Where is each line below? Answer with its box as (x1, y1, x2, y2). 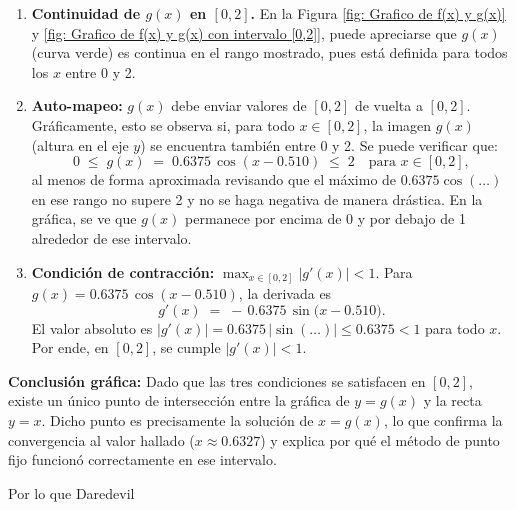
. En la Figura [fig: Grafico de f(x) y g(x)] (250, 3, 506, 23)
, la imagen (363, 114, 432, 135)
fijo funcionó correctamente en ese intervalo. (8, 449, 277, 470)
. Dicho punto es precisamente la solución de (41, 410, 314, 431)
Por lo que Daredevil (8, 482, 135, 503)
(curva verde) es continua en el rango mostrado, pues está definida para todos (31, 42, 508, 63)
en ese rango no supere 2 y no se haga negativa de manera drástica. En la (31, 188, 483, 209)
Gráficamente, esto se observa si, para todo (31, 114, 295, 135)
